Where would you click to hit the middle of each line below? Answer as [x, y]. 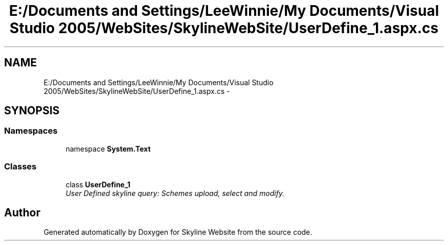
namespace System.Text [108, 149]
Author [22, 212]
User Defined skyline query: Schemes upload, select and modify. [175, 193]
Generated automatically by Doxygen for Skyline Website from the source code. [178, 232]
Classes [20, 167]
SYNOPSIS [32, 111]
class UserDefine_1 [98, 184]
